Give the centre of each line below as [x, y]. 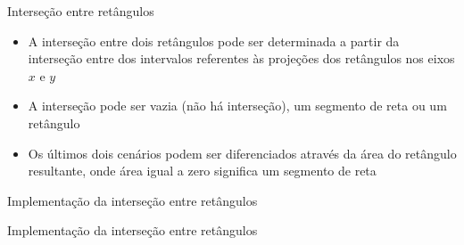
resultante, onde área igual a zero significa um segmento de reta [202, 171]
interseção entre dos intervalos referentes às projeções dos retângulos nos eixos [241, 58]
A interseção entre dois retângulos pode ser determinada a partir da [214, 41]
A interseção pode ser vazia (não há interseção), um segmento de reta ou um [237, 106]
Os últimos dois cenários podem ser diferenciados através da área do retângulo [242, 153]
